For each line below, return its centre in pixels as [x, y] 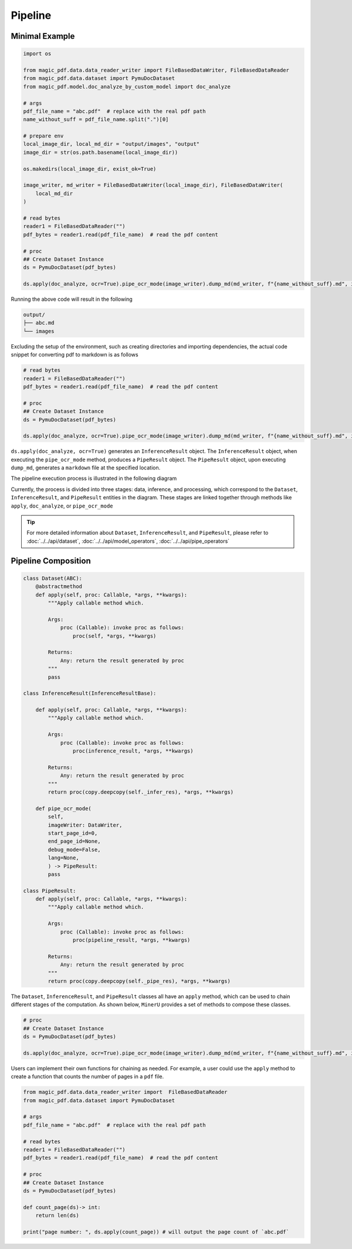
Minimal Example [43, 36]
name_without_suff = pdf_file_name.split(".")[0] [96, 120]
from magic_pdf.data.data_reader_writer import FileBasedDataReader [125, 1092]
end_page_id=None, [74, 841]
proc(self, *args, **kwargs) [114, 636]
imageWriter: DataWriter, [85, 825]
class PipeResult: [50, 891]
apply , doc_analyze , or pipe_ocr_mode [62, 506]
